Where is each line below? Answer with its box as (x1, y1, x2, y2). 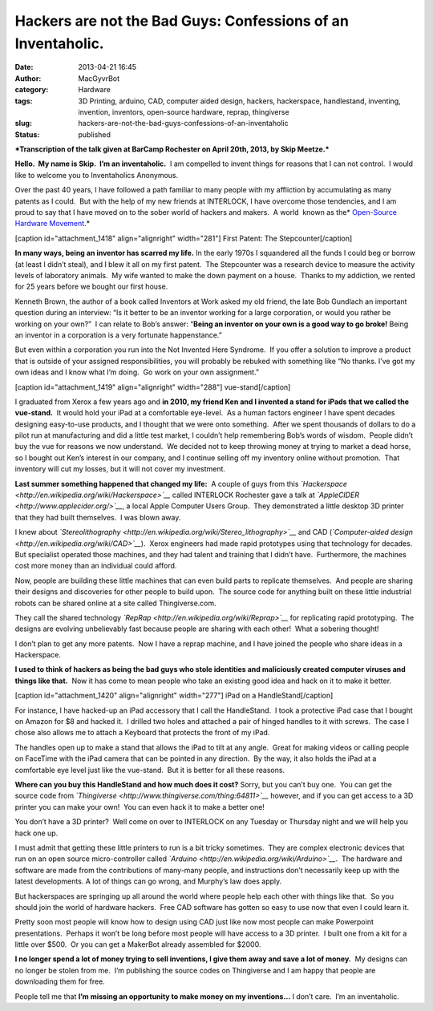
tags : (14, 96, 33, 106)
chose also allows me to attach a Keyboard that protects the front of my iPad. (14, 728, 270, 738)
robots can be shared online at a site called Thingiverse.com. (14, 598, 216, 608)
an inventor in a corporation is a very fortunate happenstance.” (14, 330, 222, 340)
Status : (14, 129, 40, 140)
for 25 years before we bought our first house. (14, 281, 168, 292)
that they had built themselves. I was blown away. (14, 512, 181, 522)
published (78, 129, 111, 140)
